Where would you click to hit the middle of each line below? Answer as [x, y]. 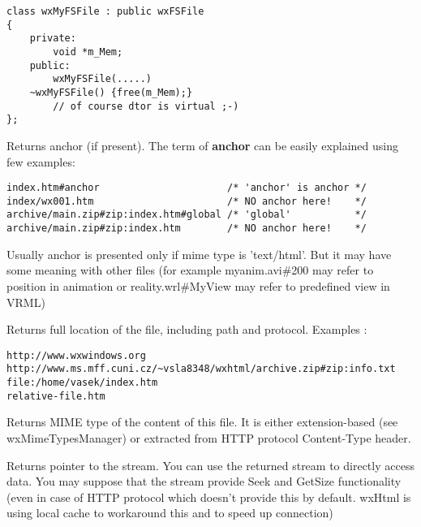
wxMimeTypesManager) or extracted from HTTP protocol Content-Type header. [209, 437]
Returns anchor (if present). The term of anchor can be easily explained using [202, 145]
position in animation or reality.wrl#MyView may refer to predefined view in [198, 285]
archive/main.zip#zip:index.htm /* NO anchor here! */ [187, 229]
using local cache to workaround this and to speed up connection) [170, 513]
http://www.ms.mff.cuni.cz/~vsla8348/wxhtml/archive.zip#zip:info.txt [201, 369]
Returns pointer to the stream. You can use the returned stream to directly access [210, 465]
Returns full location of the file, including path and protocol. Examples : [187, 329]
